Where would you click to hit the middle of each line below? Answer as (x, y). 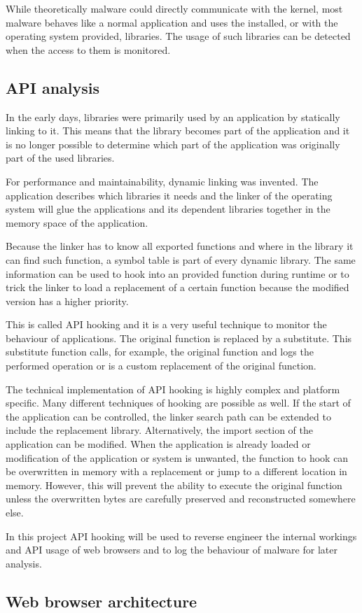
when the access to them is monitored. (88, 49)
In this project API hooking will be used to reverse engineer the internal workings (181, 536)
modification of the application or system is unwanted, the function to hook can (177, 457)
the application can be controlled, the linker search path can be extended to (168, 416)
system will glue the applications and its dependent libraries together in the (168, 209)
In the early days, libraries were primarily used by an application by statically (173, 117)
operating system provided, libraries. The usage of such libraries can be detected (178, 36)
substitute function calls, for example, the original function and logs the (160, 352)
